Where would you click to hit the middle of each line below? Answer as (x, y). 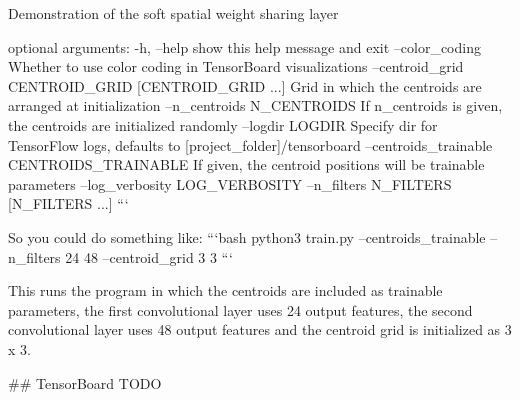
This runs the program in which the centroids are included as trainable (225, 290)
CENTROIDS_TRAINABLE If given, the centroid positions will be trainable (246, 164)
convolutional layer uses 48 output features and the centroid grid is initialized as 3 (260, 329)
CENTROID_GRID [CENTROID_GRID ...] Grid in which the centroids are (245, 85)
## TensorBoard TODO (85, 382)
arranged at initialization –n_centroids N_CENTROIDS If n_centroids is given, (255, 105)
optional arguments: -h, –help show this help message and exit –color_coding (244, 46)
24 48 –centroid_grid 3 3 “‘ (149, 256)
